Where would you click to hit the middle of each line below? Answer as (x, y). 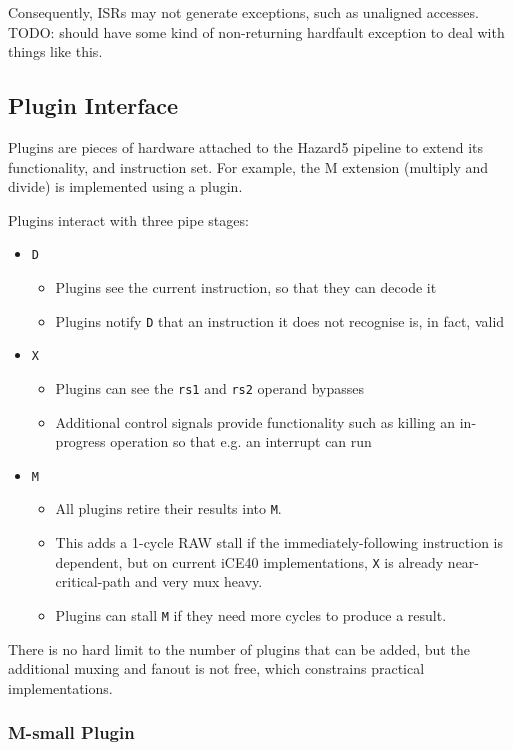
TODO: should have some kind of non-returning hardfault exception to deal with (256, 31)
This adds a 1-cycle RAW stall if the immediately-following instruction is (279, 542)
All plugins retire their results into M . (168, 508)
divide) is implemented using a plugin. (125, 186)
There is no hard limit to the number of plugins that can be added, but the (239, 648)
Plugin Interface (93, 105)
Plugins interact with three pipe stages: (128, 219)
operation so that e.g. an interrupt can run (241, 441)
